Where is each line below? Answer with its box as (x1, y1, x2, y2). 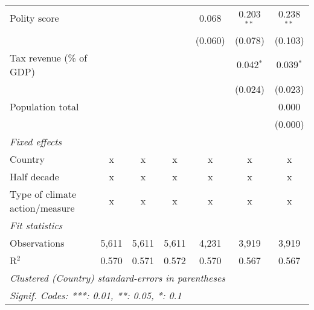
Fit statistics (10, 218, 63, 232)
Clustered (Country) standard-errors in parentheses (10, 270, 225, 285)
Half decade (10, 169, 59, 183)
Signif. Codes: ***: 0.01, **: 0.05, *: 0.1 (10, 288, 182, 302)
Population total (10, 99, 79, 113)
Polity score (10, 11, 59, 25)
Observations (10, 235, 65, 250)
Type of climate (10, 186, 77, 201)
